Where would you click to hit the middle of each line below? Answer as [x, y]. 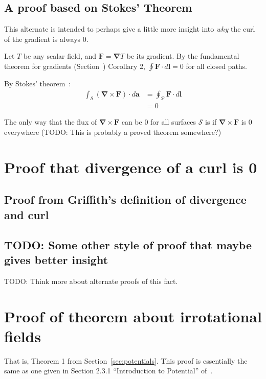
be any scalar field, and [60, 56]
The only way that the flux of [51, 122]
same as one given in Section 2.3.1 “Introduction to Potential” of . [108, 371]
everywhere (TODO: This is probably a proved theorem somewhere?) [113, 132]
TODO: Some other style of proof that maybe [128, 244]
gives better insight [56, 259]
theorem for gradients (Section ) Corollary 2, [75, 66]
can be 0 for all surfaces [159, 122]
